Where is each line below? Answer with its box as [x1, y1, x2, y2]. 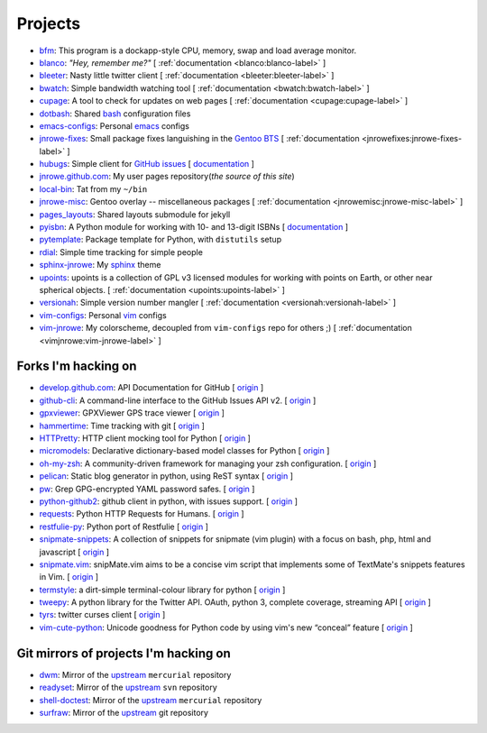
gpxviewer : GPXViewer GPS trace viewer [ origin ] [39, 408, 225, 418]
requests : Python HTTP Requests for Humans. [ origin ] [39, 509, 244, 519]
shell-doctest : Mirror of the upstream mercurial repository [39, 694, 262, 705]
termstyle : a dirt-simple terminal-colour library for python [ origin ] [39, 584, 286, 595]
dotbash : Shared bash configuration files [39, 108, 191, 119]
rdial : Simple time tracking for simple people [39, 246, 203, 257]
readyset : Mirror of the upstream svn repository [39, 682, 218, 693]
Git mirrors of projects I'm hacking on [16, 646, 231, 661]
